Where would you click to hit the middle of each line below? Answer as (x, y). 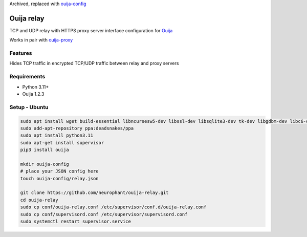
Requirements (27, 77)
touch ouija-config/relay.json (60, 178)
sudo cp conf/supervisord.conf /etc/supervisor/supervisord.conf (104, 214)
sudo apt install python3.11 (57, 135)
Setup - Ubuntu (29, 107)
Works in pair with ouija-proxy (41, 40)
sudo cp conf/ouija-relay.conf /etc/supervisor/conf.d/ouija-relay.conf (113, 207)
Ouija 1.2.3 (33, 94)
